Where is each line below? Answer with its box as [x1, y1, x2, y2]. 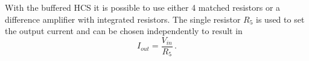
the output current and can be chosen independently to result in [5, 25, 243, 37]
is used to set [256, 13, 305, 25]
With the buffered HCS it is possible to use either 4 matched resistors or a [5, 1, 281, 13]
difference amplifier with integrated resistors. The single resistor [5, 13, 241, 25]
